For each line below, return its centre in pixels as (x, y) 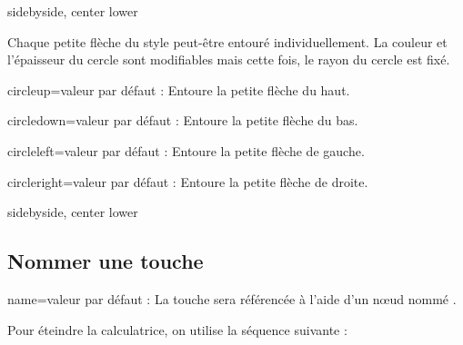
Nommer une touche (106, 261)
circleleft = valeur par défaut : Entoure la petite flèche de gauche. (186, 150)
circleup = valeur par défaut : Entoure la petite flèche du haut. (179, 89)
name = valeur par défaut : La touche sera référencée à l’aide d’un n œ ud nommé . (232, 298)
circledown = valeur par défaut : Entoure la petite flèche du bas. (183, 120)
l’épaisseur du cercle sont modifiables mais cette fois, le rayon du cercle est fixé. (229, 59)
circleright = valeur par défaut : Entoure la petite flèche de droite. (188, 181)
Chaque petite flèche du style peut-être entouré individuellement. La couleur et (227, 41)
